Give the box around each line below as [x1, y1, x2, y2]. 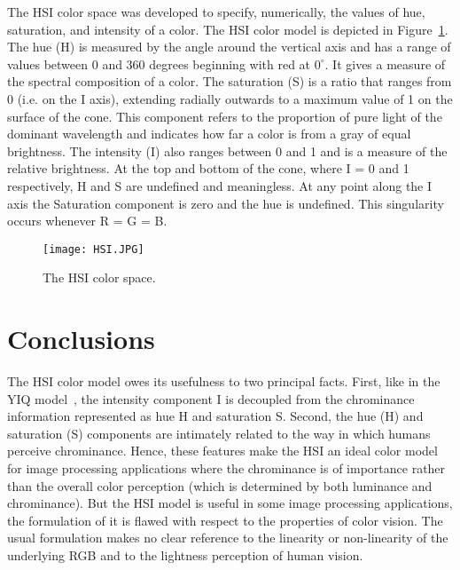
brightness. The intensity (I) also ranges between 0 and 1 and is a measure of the [7, 141, 448, 160]
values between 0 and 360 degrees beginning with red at [7, 54, 311, 73]
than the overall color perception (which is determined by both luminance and [7, 476, 433, 495]
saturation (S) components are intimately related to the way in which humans [7, 424, 431, 442]
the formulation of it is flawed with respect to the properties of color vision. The [7, 511, 443, 529]
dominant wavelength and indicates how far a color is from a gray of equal [7, 124, 411, 143]
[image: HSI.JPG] [43, 242, 144, 256]
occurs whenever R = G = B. [7, 211, 168, 230]
